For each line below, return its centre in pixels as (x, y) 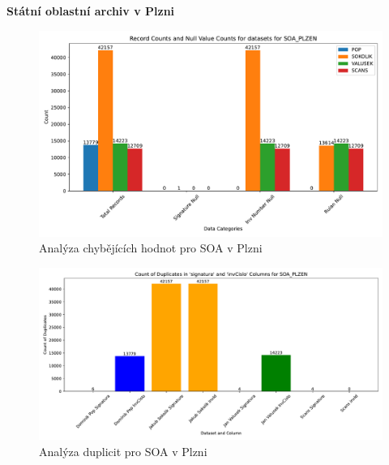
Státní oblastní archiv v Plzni (91, 11)
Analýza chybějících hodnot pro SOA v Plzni (151, 248)
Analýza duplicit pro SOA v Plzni (123, 451)
